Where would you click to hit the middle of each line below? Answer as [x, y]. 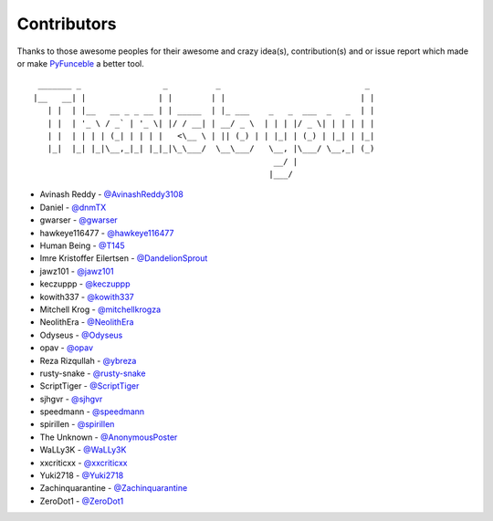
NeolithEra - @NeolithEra [87, 322]
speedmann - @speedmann [92, 412]
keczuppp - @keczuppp [85, 284]
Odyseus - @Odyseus [81, 335]
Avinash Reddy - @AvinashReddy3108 [112, 194]
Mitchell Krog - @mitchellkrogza [100, 309]
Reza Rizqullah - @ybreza [88, 360]
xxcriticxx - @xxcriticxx [84, 463]
